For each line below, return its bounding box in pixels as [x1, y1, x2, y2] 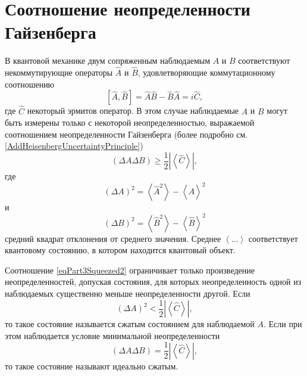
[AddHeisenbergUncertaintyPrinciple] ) [5, 139, 143, 152]
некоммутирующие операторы [5, 66, 113, 79]
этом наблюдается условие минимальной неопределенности [5, 329, 220, 341]
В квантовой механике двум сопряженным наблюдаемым [5, 54, 211, 67]
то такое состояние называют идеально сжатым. [5, 359, 178, 372]
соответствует [248, 232, 298, 244]
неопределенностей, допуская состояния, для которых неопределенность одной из [5, 275, 302, 288]
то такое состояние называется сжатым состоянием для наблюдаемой [5, 318, 255, 330]
